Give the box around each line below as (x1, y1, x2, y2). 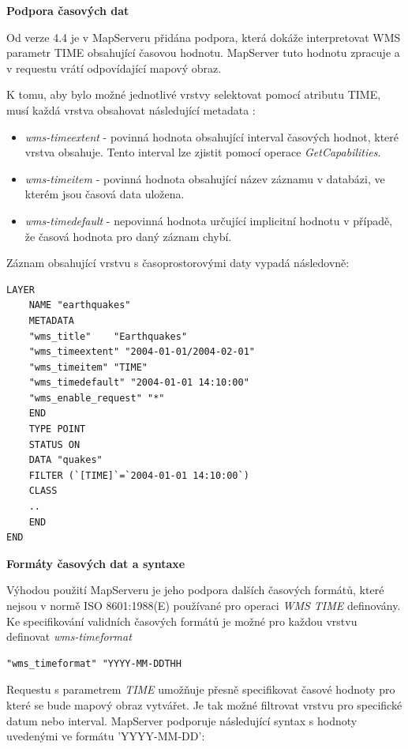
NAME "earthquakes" (28, 299, 131, 311)
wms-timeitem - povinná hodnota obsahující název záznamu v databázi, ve (24, 170, 385, 186)
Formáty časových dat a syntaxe (6, 555, 185, 571)
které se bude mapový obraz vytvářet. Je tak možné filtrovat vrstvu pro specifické (6, 696, 402, 713)
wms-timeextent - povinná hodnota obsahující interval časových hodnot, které (24, 128, 399, 145)
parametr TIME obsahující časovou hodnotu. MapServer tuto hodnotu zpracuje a (6, 44, 400, 61)
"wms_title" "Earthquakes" (28, 330, 188, 342)
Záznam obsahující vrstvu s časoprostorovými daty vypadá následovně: (6, 254, 350, 271)
